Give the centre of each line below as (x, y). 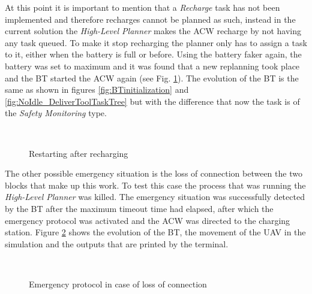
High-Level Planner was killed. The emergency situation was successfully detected (155, 197)
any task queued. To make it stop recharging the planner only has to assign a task (156, 42)
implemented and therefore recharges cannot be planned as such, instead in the (150, 19)
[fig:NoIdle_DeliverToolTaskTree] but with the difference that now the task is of (152, 101)
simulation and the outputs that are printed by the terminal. (117, 243)
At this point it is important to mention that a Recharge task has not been (142, 7)
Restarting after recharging (79, 153)
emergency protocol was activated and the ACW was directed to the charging (148, 220)
